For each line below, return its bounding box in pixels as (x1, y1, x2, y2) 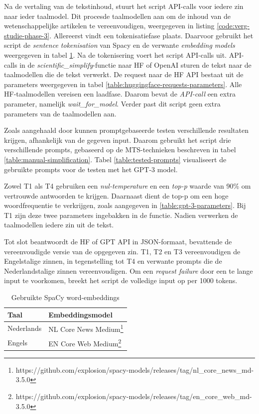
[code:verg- (217, 20, 250, 31)
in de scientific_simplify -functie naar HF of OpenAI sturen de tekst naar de (19, 59, 252, 70)
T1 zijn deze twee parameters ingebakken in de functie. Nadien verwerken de (4, 209, 238, 220)
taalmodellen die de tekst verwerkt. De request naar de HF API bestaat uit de (4, 69, 244, 80)
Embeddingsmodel (48, 309, 113, 319)
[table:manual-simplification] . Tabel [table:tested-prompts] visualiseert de (4, 154, 227, 164)
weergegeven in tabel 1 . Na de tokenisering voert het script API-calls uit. (4, 49, 227, 60)
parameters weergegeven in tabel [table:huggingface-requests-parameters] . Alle (4, 79, 242, 89)
